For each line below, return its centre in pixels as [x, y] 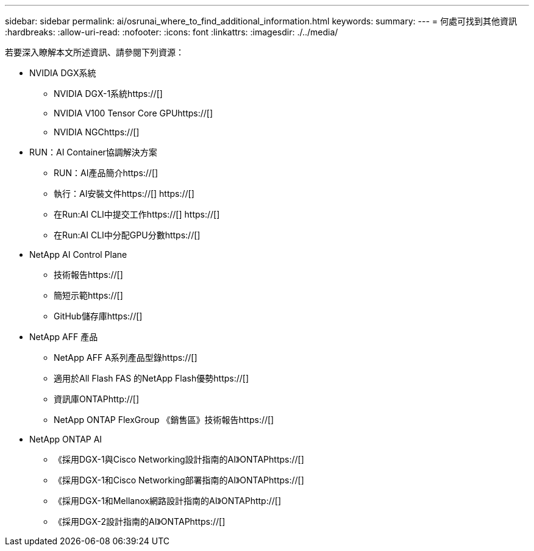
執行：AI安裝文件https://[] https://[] [124, 194]
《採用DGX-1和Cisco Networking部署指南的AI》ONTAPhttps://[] [179, 480]
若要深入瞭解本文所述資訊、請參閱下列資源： [94, 52]
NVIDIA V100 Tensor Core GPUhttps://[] [133, 113]
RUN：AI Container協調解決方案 [93, 152]
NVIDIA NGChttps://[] [97, 132]
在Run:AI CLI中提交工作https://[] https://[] [137, 214]
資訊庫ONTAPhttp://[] [97, 399]
